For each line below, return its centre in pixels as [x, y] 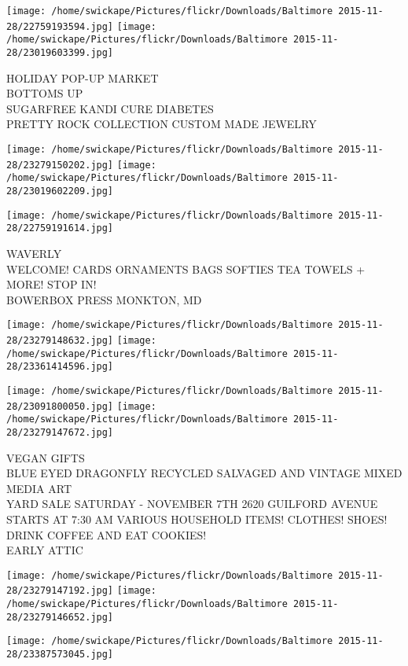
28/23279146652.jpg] [60, 617]
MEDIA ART [39, 488]
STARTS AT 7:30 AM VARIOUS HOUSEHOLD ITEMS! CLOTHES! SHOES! [197, 519]
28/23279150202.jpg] [60, 165]
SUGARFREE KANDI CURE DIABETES [110, 108]
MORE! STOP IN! [51, 284]
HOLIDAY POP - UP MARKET [83, 77]
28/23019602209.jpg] [60, 191]
